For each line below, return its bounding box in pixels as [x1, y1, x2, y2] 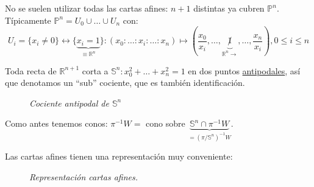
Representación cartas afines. [29, 171, 138, 183]
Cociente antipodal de [29, 96, 109, 109]
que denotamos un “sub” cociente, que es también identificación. [5, 76, 245, 89]
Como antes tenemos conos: [5, 117, 108, 130]
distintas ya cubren [193, 2, 265, 14]
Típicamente [5, 13, 51, 26]
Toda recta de [5, 64, 57, 77]
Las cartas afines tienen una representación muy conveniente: [5, 150, 233, 163]
